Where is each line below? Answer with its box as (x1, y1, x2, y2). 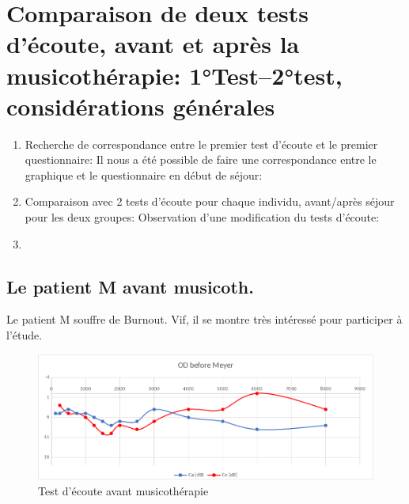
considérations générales (6, 89, 275, 122)
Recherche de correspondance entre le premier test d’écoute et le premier (25, 135, 378, 152)
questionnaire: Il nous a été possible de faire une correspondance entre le (25, 151, 377, 168)
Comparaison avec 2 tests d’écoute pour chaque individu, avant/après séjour (25, 193, 395, 210)
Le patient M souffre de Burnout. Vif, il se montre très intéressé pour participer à (6, 311, 403, 328)
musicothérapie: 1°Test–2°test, (6, 59, 343, 91)
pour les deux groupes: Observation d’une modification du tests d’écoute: (25, 209, 380, 225)
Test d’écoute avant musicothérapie (38, 483, 209, 499)
